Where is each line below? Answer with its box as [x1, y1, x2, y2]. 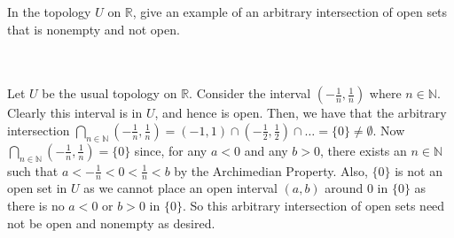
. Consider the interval [189, 84, 311, 103]
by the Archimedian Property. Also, [174, 161, 368, 180]
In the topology [7, 3, 91, 20]
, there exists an [320, 141, 407, 159]
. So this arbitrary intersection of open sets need [182, 196, 445, 214]
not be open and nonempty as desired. [7, 213, 215, 232]
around [325, 179, 364, 197]
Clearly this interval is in [7, 104, 143, 122]
